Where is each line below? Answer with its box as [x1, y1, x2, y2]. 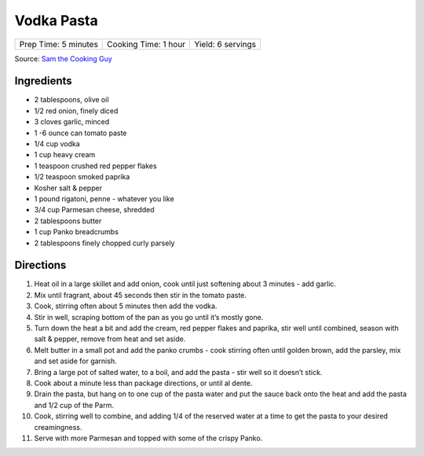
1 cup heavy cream [34, 150, 96, 160]
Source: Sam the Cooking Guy [14, 53, 113, 63]
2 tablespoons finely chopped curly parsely [34, 238, 175, 248]
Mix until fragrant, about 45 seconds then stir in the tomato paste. [34, 290, 247, 300]
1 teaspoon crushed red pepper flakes [34, 161, 157, 171]
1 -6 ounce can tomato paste [34, 128, 127, 138]
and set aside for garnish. [34, 356, 117, 366]
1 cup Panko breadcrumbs [34, 227, 119, 237]
